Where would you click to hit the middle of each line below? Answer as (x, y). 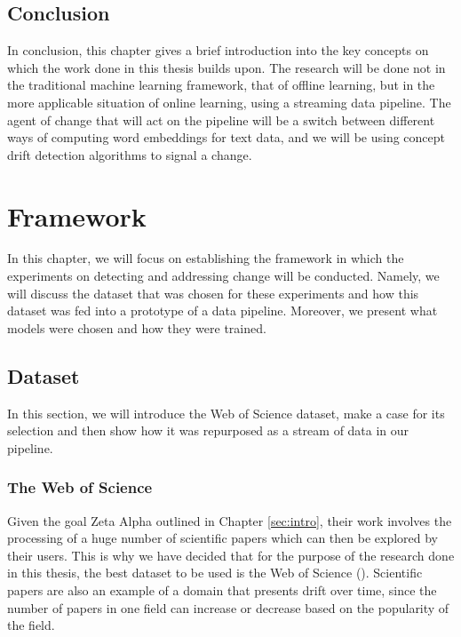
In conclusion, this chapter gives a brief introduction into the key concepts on (218, 50)
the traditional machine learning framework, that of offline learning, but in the (221, 85)
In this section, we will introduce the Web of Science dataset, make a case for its (226, 413)
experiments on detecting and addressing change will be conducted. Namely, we (223, 276)
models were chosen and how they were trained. (137, 327)
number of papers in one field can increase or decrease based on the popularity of (228, 607)
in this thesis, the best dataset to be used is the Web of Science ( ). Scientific (215, 573)
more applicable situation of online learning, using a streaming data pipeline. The (229, 102)
